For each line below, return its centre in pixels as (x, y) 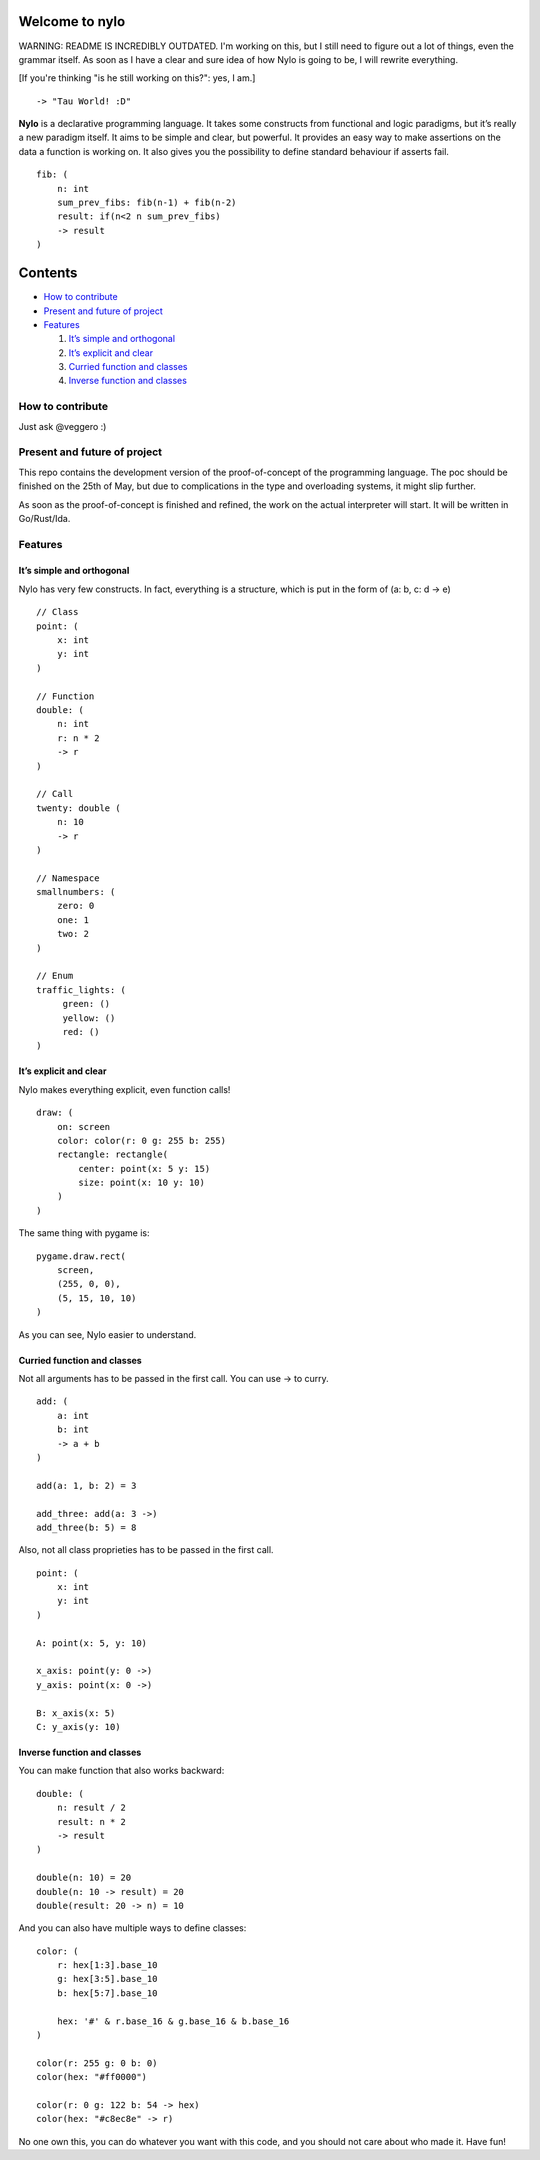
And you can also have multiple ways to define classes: (132, 1928)
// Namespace (68, 878)
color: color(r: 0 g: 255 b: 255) (141, 1140)
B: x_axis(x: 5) (76, 1713)
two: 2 (73, 934)
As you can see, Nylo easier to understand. (107, 1334)
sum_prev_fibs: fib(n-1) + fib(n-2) (146, 203)
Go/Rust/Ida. (44, 518)
